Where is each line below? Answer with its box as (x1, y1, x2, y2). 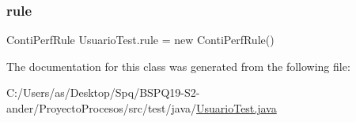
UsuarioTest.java (196, 100, 277, 116)
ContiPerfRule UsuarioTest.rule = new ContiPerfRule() (6, 31, 275, 48)
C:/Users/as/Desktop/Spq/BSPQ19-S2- (6, 84, 200, 101)
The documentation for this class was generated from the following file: (6, 57, 350, 74)
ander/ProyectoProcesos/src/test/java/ (6, 100, 197, 116)
